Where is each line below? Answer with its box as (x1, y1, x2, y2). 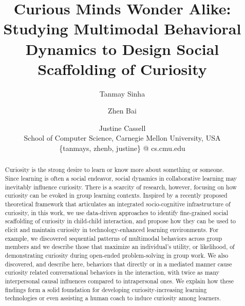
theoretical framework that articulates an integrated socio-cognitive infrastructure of (5, 200, 231, 208)
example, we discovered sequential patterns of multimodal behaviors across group (5, 234, 222, 242)
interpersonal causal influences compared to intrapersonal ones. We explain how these (5, 276, 234, 285)
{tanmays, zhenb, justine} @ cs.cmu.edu (59, 143, 185, 154)
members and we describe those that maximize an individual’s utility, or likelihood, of (5, 242, 235, 251)
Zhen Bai (108, 105, 137, 116)
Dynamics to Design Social (25, 38, 219, 59)
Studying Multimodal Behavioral (3, 18, 241, 39)
